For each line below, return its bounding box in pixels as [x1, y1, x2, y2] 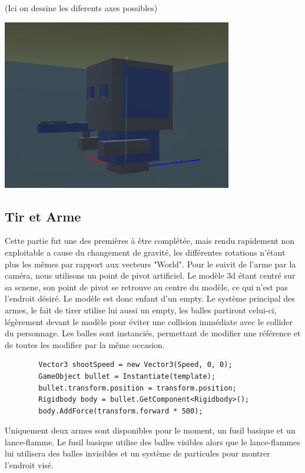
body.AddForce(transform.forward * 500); [38, 406, 203, 415]
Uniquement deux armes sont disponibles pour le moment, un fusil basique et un [5, 424, 296, 436]
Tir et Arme [5, 207, 81, 225]
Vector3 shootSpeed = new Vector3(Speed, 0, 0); [38, 360, 233, 369]
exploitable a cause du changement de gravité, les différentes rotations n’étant [5, 246, 286, 258]
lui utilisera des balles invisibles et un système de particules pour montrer [5, 447, 270, 459]
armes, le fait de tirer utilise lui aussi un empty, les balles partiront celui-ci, [5, 303, 277, 316]
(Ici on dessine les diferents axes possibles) [5, 2, 158, 14]
